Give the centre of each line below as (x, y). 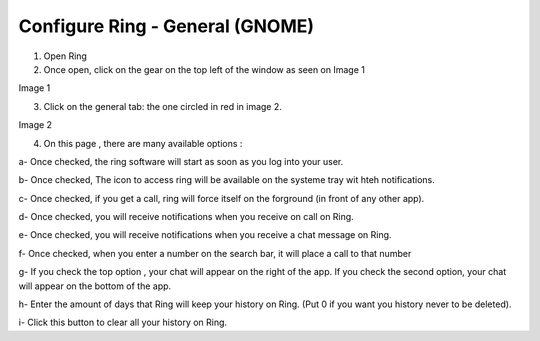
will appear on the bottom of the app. (95, 286)
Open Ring (65, 56)
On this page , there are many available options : (143, 143)
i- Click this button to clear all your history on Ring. (123, 322)
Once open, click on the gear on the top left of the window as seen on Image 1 (204, 69)
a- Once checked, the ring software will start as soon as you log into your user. (181, 161)
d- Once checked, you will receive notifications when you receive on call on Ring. (186, 217)
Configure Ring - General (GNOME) (166, 26)
